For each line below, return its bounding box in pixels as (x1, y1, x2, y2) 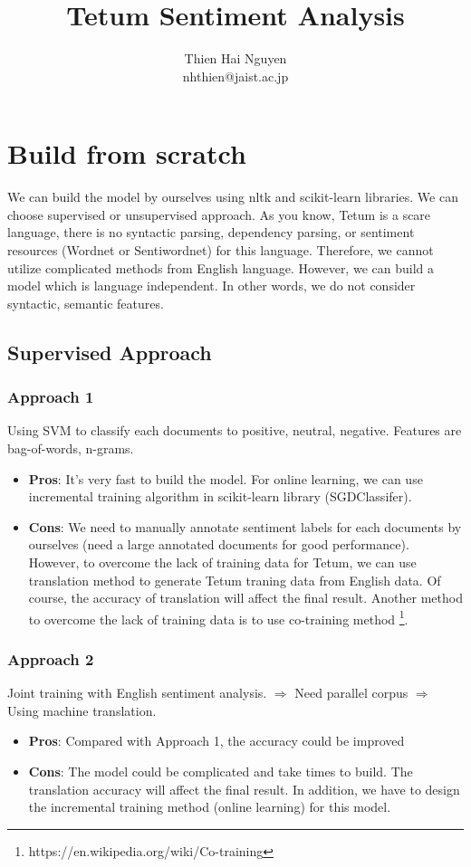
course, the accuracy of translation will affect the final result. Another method (28, 588, 463, 607)
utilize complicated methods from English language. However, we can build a (7, 258, 434, 277)
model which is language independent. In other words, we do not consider (7, 276, 416, 295)
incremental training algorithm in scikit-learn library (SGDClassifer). (28, 487, 412, 506)
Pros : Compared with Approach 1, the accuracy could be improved (28, 731, 405, 750)
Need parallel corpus (294, 683, 409, 702)
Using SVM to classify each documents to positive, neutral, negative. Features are (7, 421, 462, 440)
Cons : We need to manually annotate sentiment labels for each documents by (28, 517, 462, 536)
